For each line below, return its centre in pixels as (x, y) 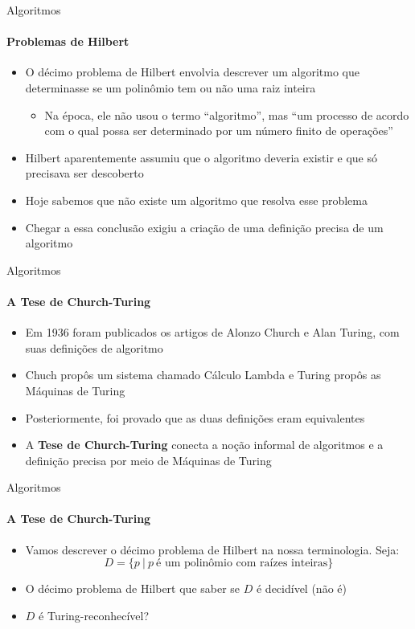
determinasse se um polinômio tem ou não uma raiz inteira (171, 87)
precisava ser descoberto (84, 173)
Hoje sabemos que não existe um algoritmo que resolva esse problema (196, 200)
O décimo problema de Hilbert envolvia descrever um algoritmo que (192, 72)
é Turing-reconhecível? (94, 615)
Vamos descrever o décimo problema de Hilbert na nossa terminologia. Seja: (212, 549)
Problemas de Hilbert (68, 41)
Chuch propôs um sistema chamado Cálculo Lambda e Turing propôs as (203, 375)
